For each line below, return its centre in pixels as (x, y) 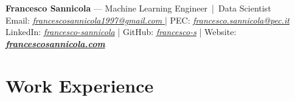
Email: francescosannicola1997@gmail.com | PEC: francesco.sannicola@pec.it (147, 20)
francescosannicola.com (55, 43)
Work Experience (80, 85)
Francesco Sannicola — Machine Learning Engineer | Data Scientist (138, 8)
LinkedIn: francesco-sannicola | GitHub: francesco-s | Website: (121, 32)
